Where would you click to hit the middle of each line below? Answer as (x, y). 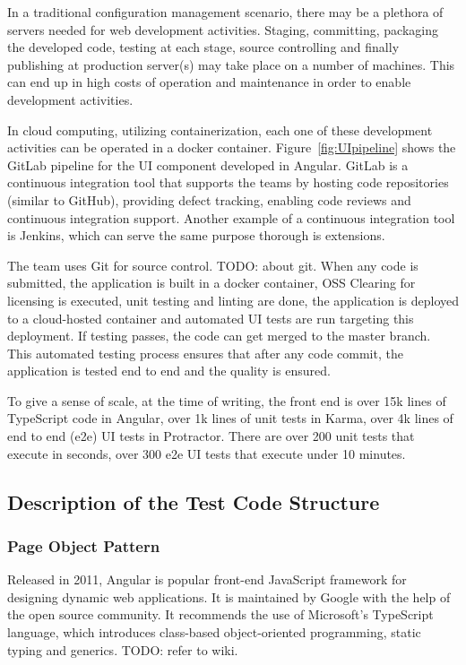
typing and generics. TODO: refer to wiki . (123, 649)
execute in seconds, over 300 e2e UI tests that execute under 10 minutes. (207, 453)
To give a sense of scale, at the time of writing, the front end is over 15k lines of (227, 400)
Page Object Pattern (84, 545)
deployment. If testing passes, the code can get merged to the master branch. (219, 336)
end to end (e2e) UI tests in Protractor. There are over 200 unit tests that (211, 436)
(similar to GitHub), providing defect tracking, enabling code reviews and (209, 199)
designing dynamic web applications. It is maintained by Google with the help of (229, 596)
